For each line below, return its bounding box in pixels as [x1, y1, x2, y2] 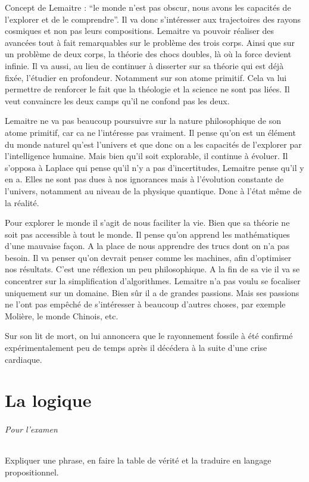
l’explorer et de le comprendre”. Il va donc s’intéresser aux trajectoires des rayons [5, 13, 301, 25]
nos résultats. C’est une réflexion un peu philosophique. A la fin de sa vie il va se [5, 263, 300, 275]
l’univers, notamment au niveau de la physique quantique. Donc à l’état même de [5, 184, 302, 197]
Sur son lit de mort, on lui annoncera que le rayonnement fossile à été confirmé [5, 329, 293, 342]
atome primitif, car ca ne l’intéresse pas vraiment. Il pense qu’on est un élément [5, 126, 296, 138]
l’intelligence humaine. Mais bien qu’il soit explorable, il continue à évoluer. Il [5, 150, 288, 162]
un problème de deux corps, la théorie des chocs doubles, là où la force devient [5, 48, 292, 60]
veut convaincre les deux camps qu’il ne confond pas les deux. [5, 94, 230, 107]
